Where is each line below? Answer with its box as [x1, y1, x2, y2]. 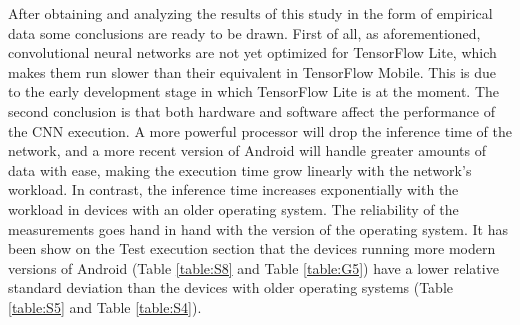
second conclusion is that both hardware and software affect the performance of [8, 100, 495, 121]
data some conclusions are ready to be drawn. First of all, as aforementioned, [8, 22, 481, 43]
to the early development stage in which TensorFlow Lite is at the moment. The [8, 81, 500, 102]
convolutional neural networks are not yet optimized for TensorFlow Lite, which [8, 42, 497, 63]
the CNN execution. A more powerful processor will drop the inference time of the [8, 120, 512, 141]
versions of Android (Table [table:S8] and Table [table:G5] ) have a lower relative [8, 257, 499, 278]
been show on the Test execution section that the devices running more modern [8, 238, 496, 259]
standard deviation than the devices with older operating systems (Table [8, 277, 454, 298]
